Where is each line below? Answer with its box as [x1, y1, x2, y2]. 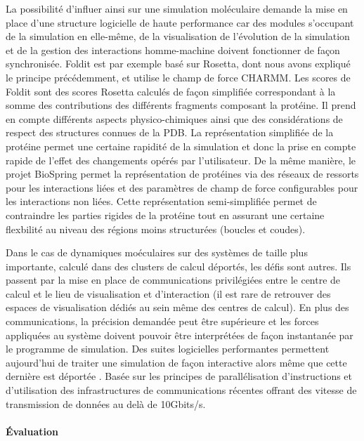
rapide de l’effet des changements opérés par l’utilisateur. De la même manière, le [6, 152, 356, 167]
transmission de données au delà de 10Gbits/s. [6, 396, 206, 411]
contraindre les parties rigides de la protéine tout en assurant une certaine [6, 207, 325, 222]
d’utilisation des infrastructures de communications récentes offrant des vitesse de [6, 383, 357, 397]
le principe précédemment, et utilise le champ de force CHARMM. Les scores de [6, 70, 351, 84]
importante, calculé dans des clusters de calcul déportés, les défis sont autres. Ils [6, 258, 351, 273]
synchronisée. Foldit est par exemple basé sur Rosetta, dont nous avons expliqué [6, 56, 351, 71]
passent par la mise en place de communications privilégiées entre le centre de [6, 272, 341, 287]
